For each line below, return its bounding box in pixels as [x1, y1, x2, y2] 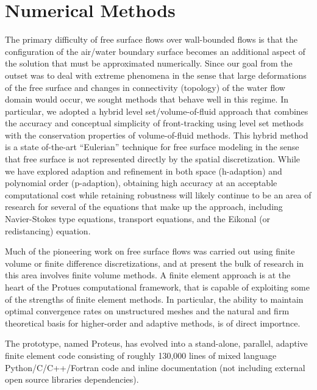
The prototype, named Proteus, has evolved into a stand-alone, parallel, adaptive [5, 337, 308, 350]
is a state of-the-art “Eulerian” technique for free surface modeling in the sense [5, 140, 299, 153]
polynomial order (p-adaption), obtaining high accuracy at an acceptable [5, 176, 277, 189]
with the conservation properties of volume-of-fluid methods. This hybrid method [5, 128, 308, 141]
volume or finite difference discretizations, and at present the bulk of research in [5, 256, 304, 269]
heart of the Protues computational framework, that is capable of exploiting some [5, 281, 310, 293]
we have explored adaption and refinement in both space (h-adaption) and [5, 164, 282, 177]
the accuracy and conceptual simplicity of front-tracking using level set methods [5, 117, 304, 129]
